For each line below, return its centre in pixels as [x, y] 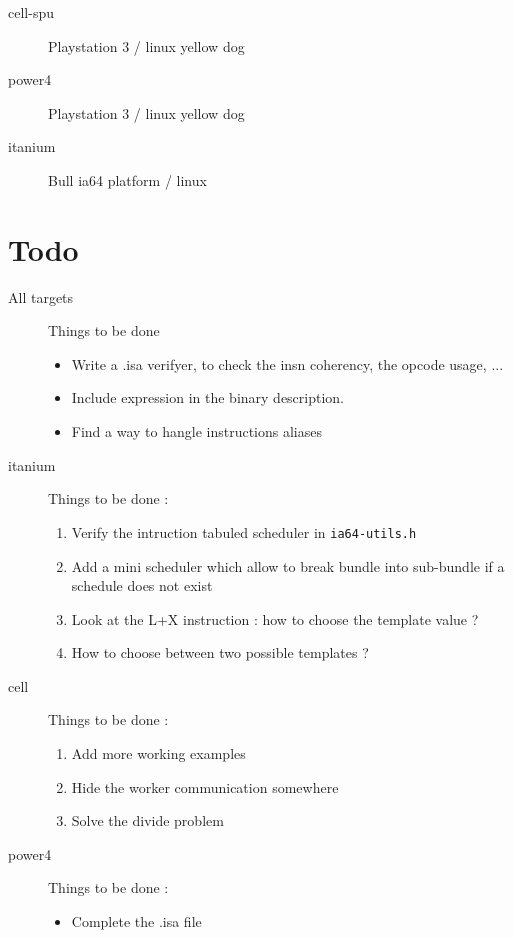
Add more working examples [158, 753]
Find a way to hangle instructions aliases [197, 431]
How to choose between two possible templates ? [220, 652]
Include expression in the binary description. [208, 397]
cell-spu [31, 12]
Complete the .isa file [136, 921]
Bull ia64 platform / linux [127, 179]
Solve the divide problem [147, 820]
